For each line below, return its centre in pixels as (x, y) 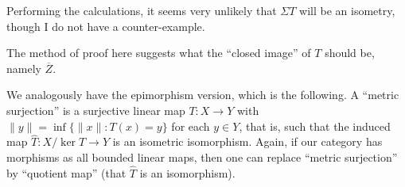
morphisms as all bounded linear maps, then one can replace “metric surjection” (202, 156)
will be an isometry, (347, 10)
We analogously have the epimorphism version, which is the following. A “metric (203, 95)
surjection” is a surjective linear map (96, 110)
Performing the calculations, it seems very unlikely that (142, 10)
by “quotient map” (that (66, 172)
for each (191, 126)
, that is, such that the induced (315, 126)
